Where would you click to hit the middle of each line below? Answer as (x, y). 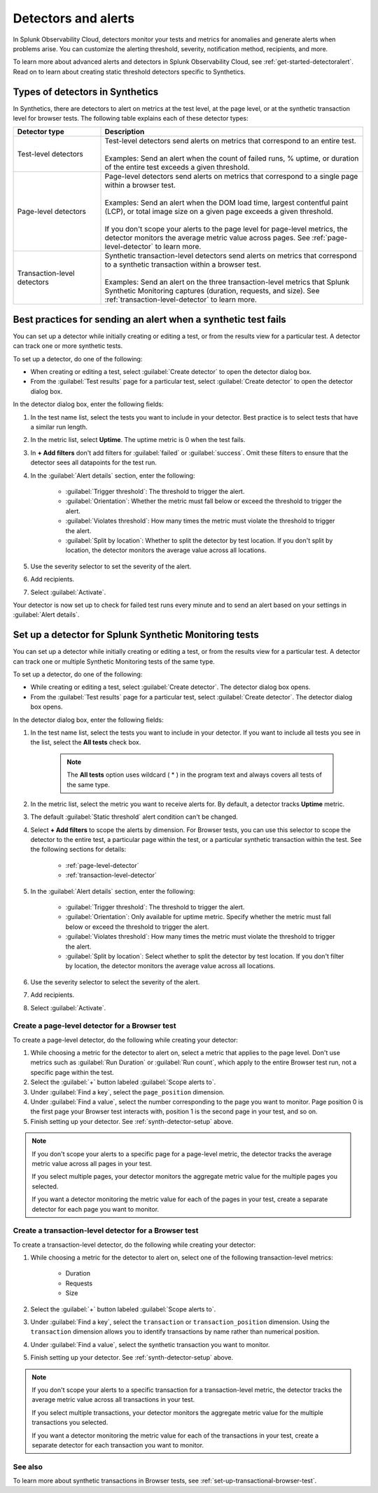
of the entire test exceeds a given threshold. (177, 167)
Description (125, 132)
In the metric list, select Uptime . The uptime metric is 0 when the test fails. (138, 440)
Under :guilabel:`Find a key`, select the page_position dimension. (127, 1092)
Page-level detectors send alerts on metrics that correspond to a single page (231, 177)
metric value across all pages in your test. (92, 1163)
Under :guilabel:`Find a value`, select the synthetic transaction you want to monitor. (150, 1344)
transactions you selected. (70, 1422)
